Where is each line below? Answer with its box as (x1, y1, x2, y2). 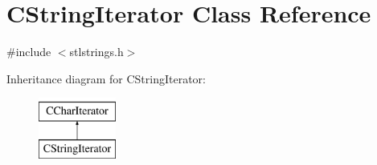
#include (6, 43, 51, 60)
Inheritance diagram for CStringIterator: (6, 70, 206, 87)
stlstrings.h (69, 43, 124, 60)
